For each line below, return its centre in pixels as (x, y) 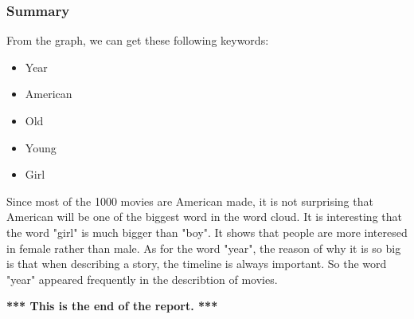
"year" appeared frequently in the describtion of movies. (142, 279)
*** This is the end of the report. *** (112, 306)
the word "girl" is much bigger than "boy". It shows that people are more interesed (207, 232)
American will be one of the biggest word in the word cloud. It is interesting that (204, 217)
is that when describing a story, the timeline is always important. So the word (197, 264)
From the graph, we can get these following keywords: (138, 40)
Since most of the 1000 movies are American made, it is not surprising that (190, 201)
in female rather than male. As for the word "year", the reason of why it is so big (204, 248)
